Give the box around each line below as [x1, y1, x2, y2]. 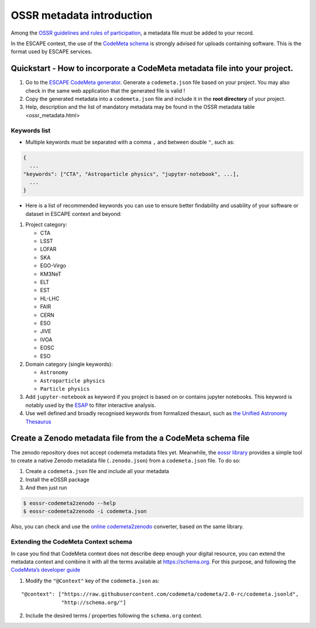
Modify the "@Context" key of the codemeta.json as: [25, 577, 160, 584]
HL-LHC [40, 295, 60, 302]
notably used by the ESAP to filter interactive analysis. [25, 402, 156, 409]
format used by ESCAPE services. [11, 48, 92, 55]
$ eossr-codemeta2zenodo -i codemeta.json [23, 508, 147, 515]
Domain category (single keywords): [25, 361, 114, 368]
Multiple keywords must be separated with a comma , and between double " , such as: [25, 138, 235, 145]
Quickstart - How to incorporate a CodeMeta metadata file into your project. [11, 63, 294, 73]
